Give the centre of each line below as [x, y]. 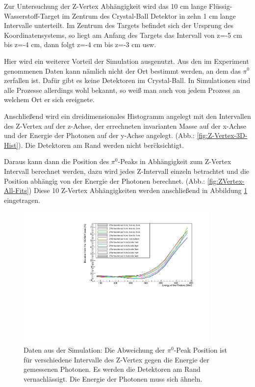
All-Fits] [16, 190]
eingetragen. [22, 200]
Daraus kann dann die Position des [57, 161]
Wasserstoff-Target [32, 15]
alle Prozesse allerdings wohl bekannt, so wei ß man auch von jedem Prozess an [122, 90]
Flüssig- [221, 6]
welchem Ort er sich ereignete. [49, 99]
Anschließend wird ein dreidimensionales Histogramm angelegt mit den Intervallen [127, 116]
